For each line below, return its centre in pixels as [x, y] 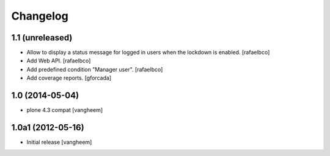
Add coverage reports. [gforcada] [69, 78]
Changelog [40, 16]
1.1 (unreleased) [42, 38]
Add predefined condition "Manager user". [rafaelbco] [95, 69]
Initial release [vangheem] [59, 142]
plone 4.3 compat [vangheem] [65, 110]
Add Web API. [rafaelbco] [59, 61]
